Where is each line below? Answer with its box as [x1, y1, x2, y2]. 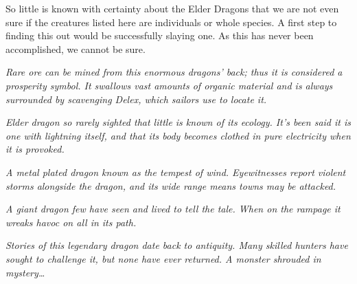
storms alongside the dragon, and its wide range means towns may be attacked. [5, 178, 336, 193]
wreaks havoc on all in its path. [5, 215, 137, 229]
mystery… [5, 265, 45, 279]
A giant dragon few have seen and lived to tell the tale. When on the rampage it [5, 201, 341, 216]
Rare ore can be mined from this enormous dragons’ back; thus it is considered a [5, 65, 343, 79]
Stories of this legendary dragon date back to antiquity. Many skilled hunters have [5, 238, 348, 252]
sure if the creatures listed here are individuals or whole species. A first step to [5, 14, 337, 29]
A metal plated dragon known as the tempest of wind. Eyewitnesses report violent [5, 164, 346, 179]
